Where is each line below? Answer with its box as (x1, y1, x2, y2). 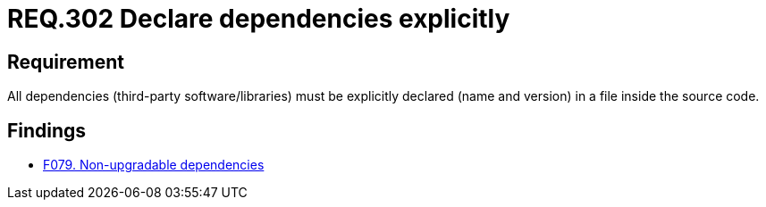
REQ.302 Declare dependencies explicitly (7, 4, 510, 34)
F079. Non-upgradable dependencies (43, 157, 265, 173)
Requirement (7, 50, 125, 73)
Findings (7, 119, 87, 142)
